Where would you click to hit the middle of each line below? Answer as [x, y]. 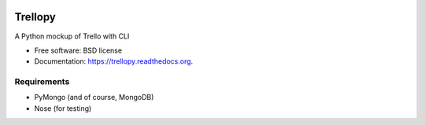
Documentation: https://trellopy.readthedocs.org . [114, 61]
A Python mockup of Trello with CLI [72, 36]
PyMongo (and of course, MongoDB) [94, 97]
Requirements [42, 82]
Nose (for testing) [63, 108]
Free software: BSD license [78, 50]
